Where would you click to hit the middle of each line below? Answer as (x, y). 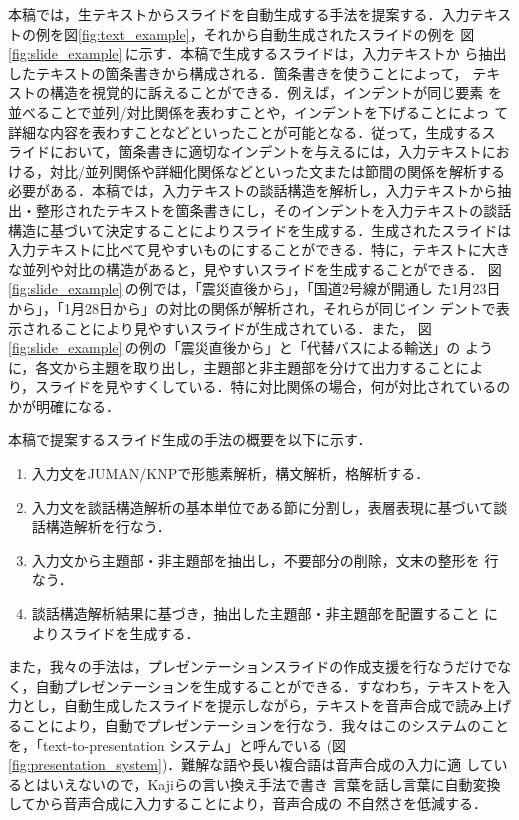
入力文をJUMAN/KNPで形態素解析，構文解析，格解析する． (230, 473)
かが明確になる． (64, 405)
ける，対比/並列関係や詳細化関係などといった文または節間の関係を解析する (256, 170)
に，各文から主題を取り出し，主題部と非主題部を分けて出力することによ (246, 366)
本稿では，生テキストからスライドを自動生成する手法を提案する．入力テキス (260, 14)
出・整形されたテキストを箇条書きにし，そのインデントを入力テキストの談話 (260, 209)
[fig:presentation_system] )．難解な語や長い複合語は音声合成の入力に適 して (251, 764)
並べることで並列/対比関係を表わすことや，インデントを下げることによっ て (258, 111)
